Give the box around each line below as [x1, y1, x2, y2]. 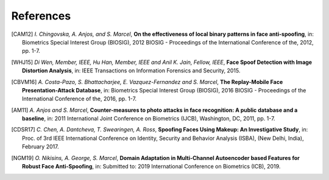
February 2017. [22, 143, 59, 150]
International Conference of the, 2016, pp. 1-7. [22, 95, 137, 103]
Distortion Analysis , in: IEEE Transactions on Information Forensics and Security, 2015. [22, 67, 241, 74]
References [11, 9, 71, 22]
